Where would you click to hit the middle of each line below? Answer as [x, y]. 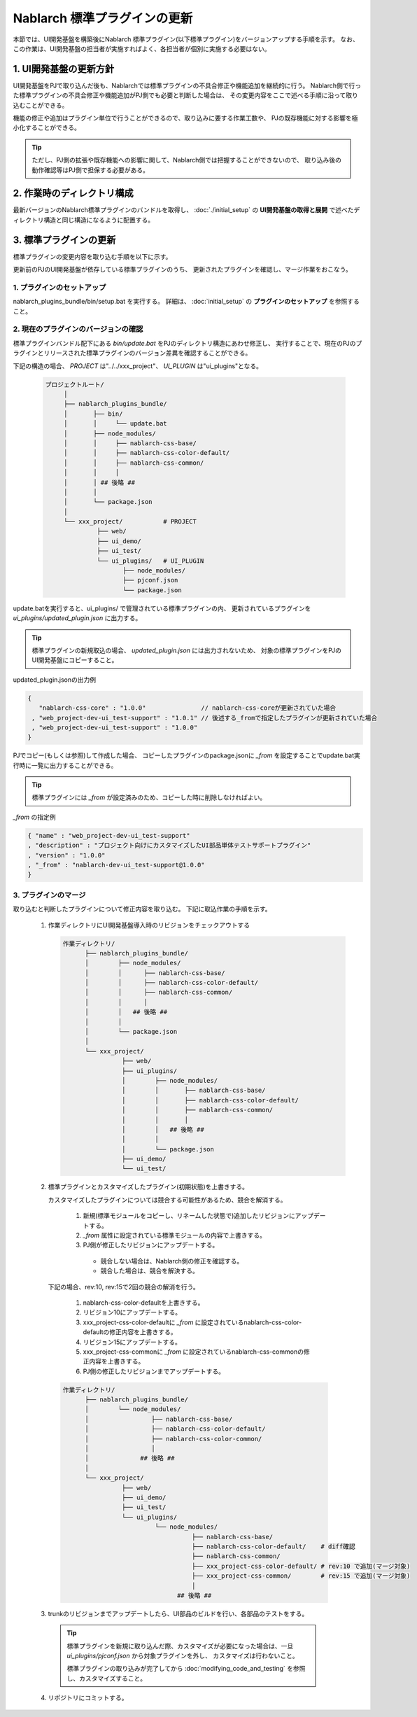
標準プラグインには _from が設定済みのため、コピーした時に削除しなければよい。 [149, 797]
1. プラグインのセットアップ [59, 287]
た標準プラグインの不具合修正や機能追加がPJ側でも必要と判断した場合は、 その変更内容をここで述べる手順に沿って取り [185, 95]
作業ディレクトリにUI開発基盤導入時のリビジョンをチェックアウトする [149, 925]
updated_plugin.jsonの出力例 [55, 680]
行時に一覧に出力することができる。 [65, 765]
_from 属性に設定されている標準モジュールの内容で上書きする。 [174, 1235]
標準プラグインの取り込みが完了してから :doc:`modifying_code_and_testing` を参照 [186, 1669]
